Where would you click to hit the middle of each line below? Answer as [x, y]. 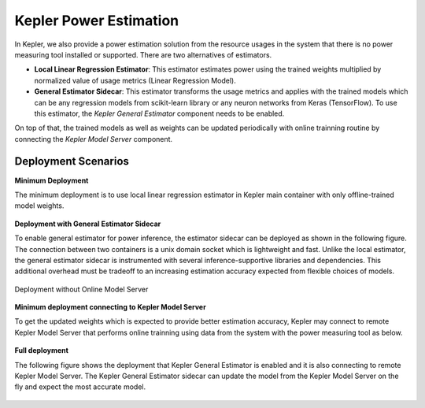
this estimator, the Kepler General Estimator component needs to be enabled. [159, 113]
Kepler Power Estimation [97, 20]
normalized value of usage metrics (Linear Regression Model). [135, 80]
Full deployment [41, 351]
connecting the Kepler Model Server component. [94, 139]
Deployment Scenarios [72, 161]
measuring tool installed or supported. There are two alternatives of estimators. [143, 54]
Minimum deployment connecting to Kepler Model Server [110, 307]
